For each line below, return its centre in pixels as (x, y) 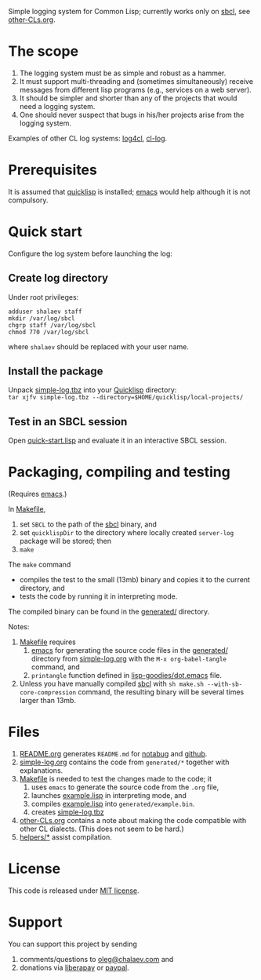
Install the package (56, 372)
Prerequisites (53, 170)
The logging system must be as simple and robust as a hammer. (123, 73)
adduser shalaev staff (45, 311)
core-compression (48, 693)
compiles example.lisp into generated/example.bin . (113, 804)
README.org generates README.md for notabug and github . (113, 754)
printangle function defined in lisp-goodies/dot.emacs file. (126, 676)
